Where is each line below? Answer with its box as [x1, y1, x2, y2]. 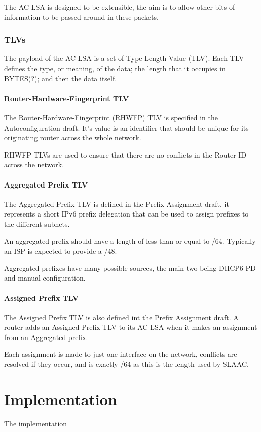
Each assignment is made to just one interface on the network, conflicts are [4, 349, 237, 359]
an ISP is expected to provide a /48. [4, 245, 117, 256]
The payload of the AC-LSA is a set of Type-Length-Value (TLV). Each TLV [4, 53, 244, 64]
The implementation [4, 418, 67, 428]
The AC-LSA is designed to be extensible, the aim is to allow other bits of [4, 2, 235, 12]
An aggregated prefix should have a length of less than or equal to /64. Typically [4, 235, 256, 246]
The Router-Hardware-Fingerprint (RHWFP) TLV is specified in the [4, 112, 218, 122]
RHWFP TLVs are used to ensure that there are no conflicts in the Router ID [4, 149, 247, 160]
